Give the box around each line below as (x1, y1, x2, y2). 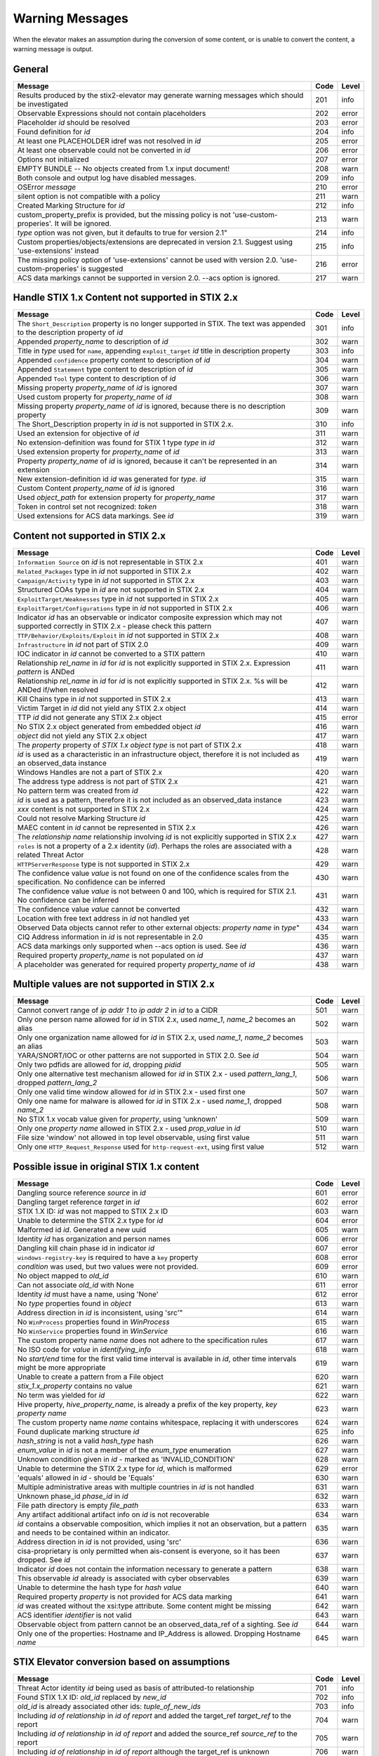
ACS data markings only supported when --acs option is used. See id (17, 941, 246, 951)
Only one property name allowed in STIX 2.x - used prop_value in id (17, 1124, 241, 1134)
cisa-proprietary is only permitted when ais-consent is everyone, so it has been (17, 1546, 280, 1556)
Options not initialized (17, 155, 89, 164)
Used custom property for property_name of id (17, 392, 172, 402)
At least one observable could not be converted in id (17, 145, 191, 155)
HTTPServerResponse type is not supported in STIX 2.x (17, 859, 190, 869)
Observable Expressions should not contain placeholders (17, 108, 206, 118)
